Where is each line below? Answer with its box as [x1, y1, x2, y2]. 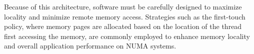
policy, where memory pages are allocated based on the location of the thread [4, 21, 242, 31]
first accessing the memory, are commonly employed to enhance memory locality [4, 30, 250, 41]
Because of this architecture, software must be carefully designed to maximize [4, 1, 242, 11]
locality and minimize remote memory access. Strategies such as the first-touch [4, 11, 245, 21]
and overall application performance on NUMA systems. [4, 40, 176, 51]
